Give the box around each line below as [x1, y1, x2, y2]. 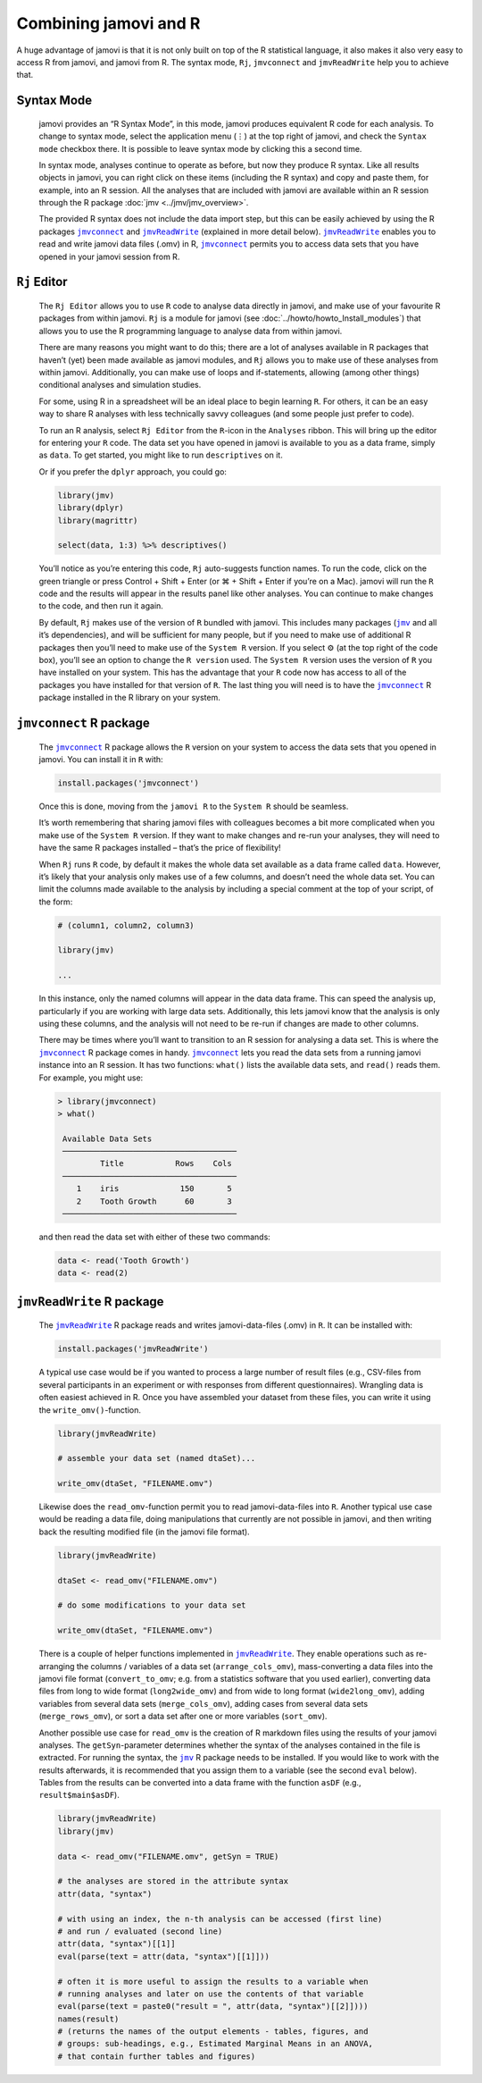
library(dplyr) [57, 503, 124, 513]
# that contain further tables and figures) [57, 2051, 256, 2062]
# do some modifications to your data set [57, 1600, 246, 1610]
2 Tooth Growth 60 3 [76, 1196, 232, 1206]
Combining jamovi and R [16, 13, 201, 33]
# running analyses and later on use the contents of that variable [57, 1988, 364, 1999]
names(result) [57, 2013, 120, 2024]
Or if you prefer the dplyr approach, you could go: [38, 466, 228, 477]
